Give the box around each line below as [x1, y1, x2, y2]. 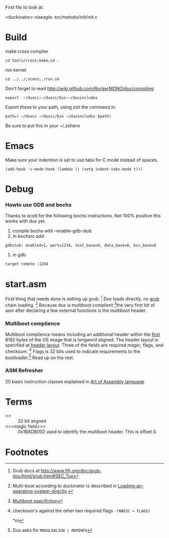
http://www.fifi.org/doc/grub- [40, 468, 102, 474]
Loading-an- [118, 483, 144, 489]
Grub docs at [12, 468, 40, 474]
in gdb [12, 252, 26, 258]
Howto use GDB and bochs [5, 201, 72, 208]
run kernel [5, 66, 27, 73]
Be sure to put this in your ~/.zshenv [5, 122, 80, 128]
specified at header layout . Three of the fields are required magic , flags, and [5, 342, 163, 348]
